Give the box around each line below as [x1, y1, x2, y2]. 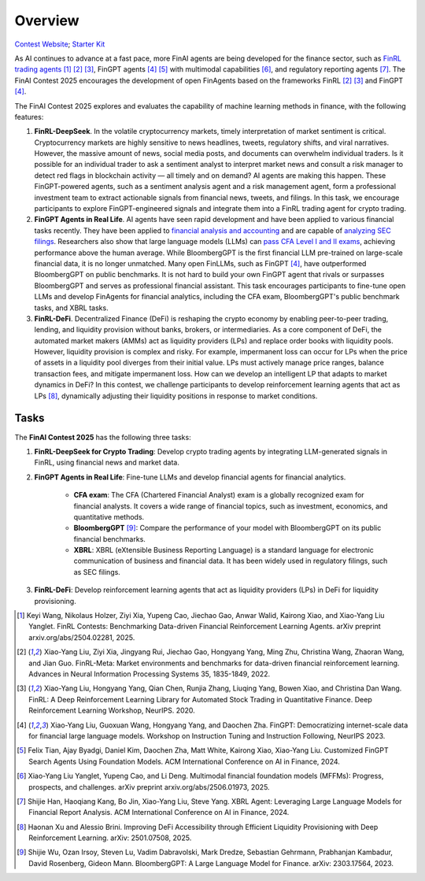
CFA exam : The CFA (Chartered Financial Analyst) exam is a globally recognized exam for [73, 490, 365, 500]
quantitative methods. [73, 512, 145, 521]
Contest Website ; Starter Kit [14, 39, 105, 49]
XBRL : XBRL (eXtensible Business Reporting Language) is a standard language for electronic [73, 546, 374, 555]
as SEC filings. [73, 567, 121, 576]
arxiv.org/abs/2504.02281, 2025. [28, 632, 135, 642]
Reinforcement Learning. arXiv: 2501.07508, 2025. [28, 833, 192, 842]
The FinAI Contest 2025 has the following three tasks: [14, 432, 192, 442]
